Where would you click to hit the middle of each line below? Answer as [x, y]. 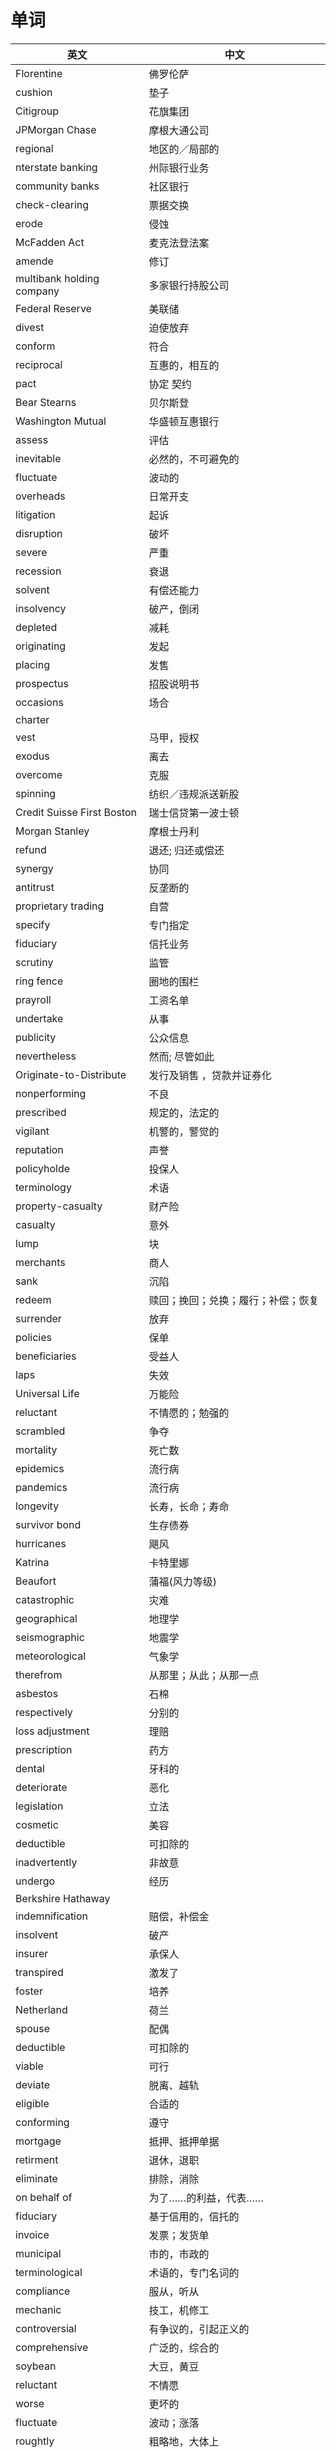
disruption [39, 533]
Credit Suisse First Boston [76, 812]
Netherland [41, 2009]
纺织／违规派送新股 [194, 794]
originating [41, 646]
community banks [57, 186]
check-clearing [52, 204]
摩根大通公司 [179, 130]
